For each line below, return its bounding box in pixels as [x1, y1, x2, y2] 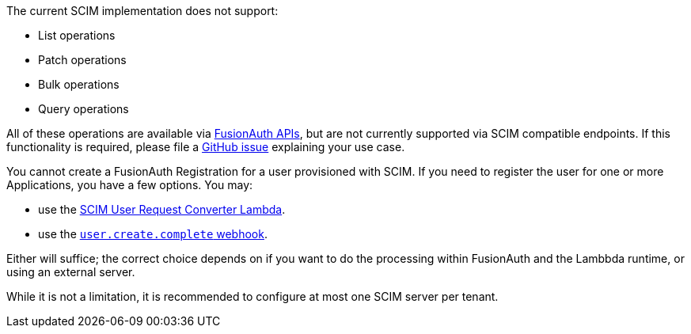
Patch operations [38, 53, 127, 66]
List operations [38, 28, 116, 42]
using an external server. [6, 265, 135, 279]
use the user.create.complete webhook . [38, 227, 268, 241]
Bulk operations [38, 78, 120, 91]
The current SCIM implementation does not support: [6, 4, 279, 17]
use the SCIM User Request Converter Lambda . [38, 203, 286, 216]
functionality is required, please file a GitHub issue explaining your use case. [6, 140, 405, 154]
